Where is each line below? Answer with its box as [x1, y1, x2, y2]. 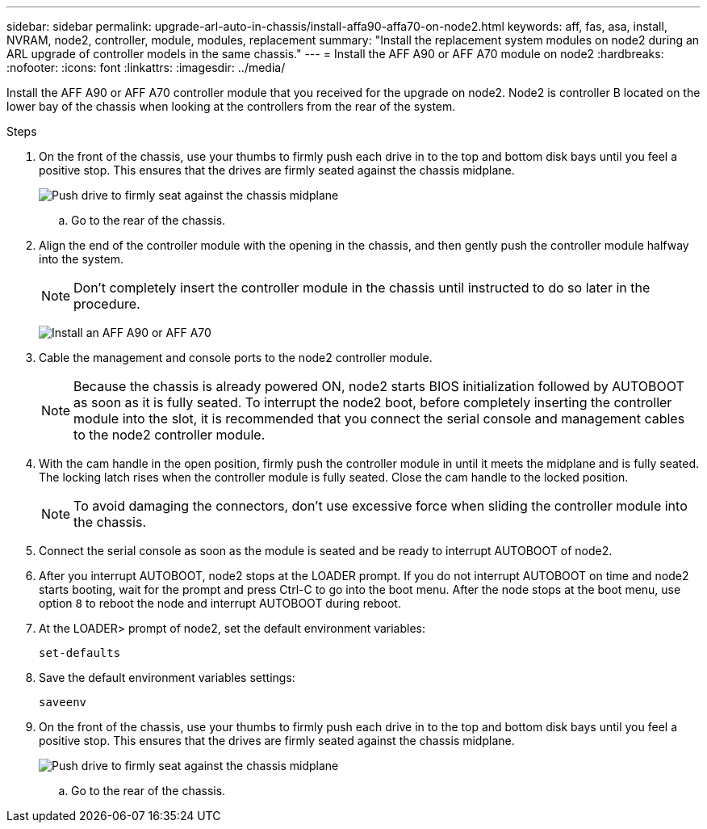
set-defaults [39, 646, 121, 659]
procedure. [73, 296, 140, 312]
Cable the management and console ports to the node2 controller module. [39, 351, 433, 364]
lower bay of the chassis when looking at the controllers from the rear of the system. [6, 99, 456, 113]
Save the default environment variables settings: [39, 671, 295, 684]
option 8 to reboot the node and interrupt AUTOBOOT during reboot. [39, 596, 401, 610]
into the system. [39, 252, 123, 266]
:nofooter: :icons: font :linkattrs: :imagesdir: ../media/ [6, 61, 286, 74]
